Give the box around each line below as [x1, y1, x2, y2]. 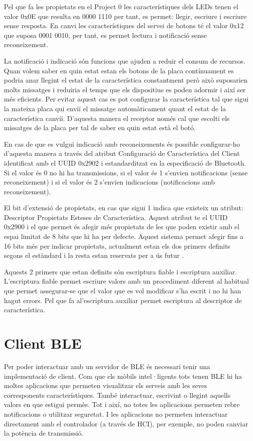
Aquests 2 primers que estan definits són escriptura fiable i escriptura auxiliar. [4, 266, 237, 276]
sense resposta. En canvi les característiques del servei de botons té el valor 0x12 [4, 20, 244, 31]
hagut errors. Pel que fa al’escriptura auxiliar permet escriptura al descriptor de [4, 295, 242, 305]
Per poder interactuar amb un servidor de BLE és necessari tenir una [4, 361, 211, 371]
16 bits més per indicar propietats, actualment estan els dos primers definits [4, 240, 231, 251]
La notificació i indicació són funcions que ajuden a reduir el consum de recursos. [4, 55, 246, 66]
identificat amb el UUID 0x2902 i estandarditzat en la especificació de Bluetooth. [4, 157, 246, 168]
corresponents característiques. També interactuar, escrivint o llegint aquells [4, 390, 231, 400]
